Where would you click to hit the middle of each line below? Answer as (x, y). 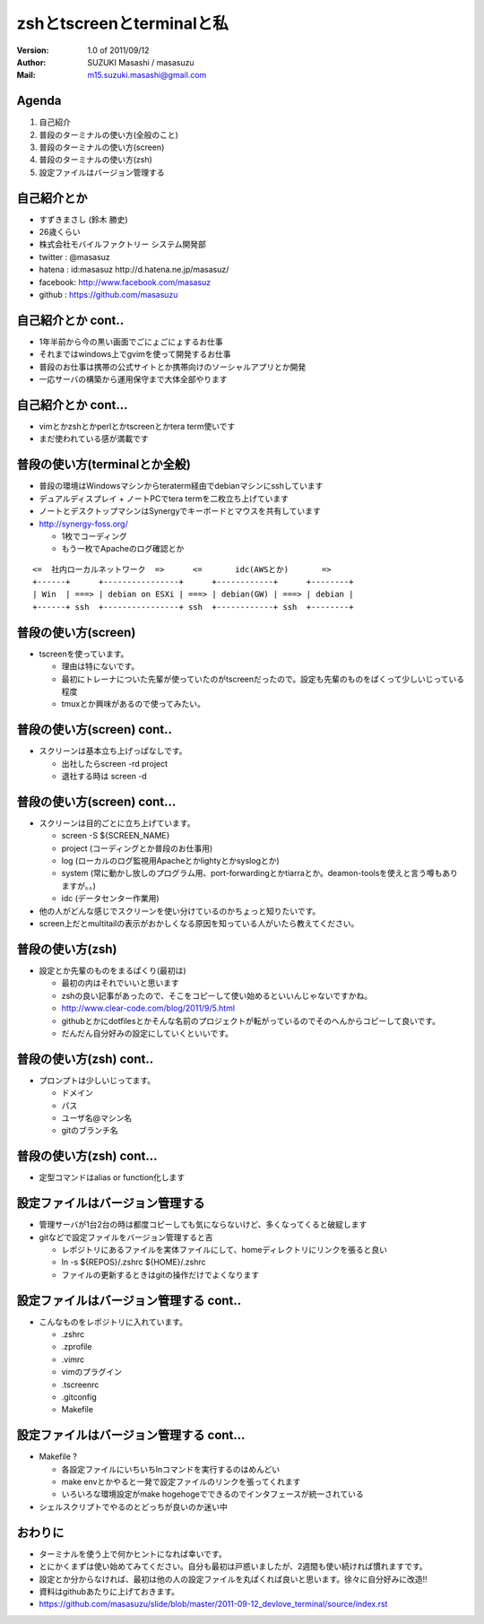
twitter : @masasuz (75, 256)
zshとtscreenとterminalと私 (122, 23)
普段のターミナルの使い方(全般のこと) (109, 135)
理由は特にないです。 (100, 666)
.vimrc (73, 1359)
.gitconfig (79, 1397)
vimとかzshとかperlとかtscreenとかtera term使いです (137, 427)
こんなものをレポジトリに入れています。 (113, 1322)
